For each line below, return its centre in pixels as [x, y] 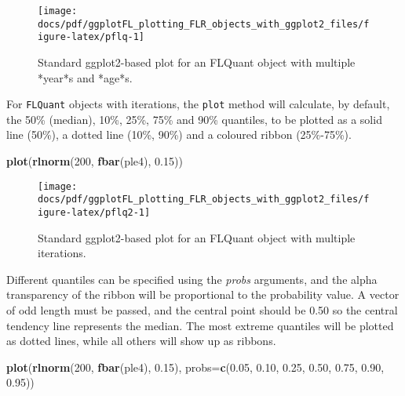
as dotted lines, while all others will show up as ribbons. [141, 341]
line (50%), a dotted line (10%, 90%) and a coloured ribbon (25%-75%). [179, 134]
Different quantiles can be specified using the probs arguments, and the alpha [192, 279]
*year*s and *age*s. [85, 77]
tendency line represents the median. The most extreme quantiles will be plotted [200, 325]
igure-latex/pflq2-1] [94, 212]
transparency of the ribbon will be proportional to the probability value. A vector [203, 294]
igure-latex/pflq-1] [91, 37]
